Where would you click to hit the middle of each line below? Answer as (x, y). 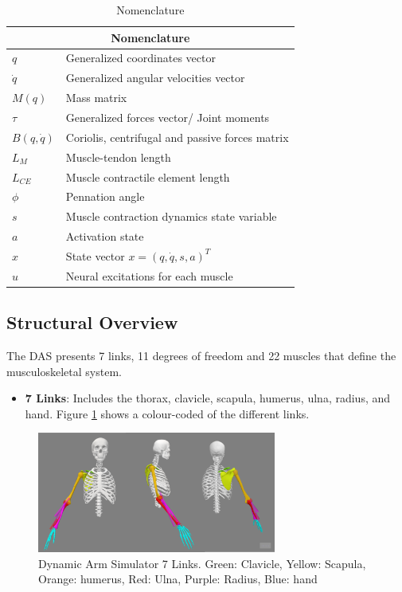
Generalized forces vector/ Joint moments (168, 117)
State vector (95, 255)
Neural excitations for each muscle (149, 275)
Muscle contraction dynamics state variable (171, 216)
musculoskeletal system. (64, 371)
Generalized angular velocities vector (155, 78)
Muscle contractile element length (148, 176)
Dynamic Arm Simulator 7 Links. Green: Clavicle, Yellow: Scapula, (202, 563)
